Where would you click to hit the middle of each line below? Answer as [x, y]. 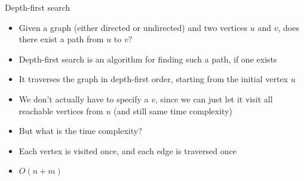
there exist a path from [61, 39]
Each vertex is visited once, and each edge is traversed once [128, 150]
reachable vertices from [61, 110]
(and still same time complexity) [173, 110]
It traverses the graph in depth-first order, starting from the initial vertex [153, 79]
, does [288, 27]
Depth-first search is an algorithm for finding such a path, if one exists [148, 59]
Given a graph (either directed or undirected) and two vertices [133, 27]
